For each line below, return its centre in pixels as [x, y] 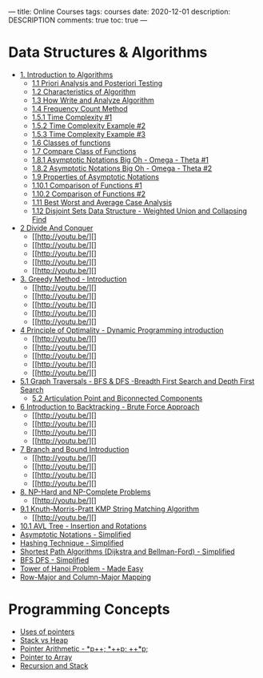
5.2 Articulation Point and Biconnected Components [117, 398]
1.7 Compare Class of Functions [84, 151]
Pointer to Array [46, 657]
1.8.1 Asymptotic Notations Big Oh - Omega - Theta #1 [120, 159]
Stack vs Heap [44, 640]
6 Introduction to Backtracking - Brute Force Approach [110, 406]
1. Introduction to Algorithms [66, 75]
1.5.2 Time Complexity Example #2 [89, 125]
